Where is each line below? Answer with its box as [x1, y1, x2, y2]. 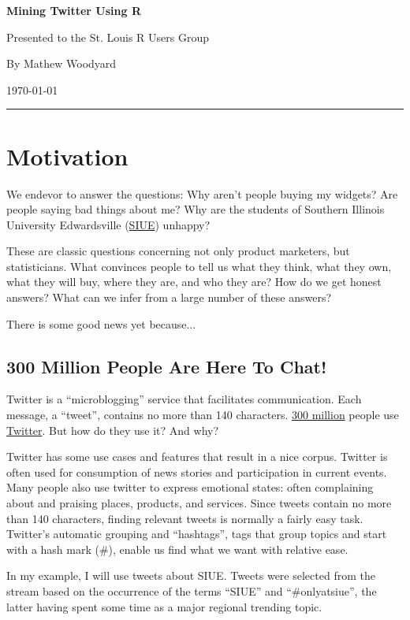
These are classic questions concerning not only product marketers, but [6, 243, 350, 259]
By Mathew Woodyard [6, 55, 117, 72]
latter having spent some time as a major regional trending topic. [6, 598, 322, 614]
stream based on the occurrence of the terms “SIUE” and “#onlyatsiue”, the [6, 582, 377, 599]
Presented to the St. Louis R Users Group [6, 28, 209, 45]
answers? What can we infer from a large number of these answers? [6, 289, 332, 306]
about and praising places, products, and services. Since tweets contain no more [6, 495, 392, 511]
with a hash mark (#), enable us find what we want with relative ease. [6, 540, 348, 557]
